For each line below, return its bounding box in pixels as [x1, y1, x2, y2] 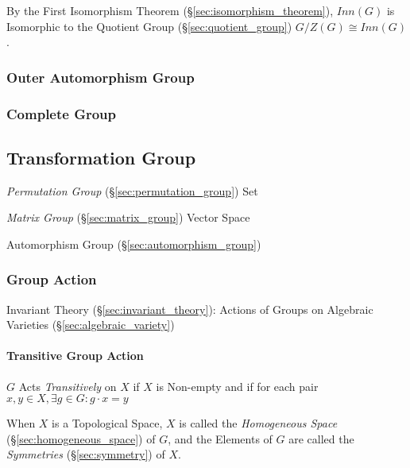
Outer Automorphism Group [6, 67, 195, 87]
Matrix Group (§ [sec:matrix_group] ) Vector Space [6, 209, 250, 226]
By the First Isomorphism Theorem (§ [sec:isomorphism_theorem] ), [6, 2, 334, 18]
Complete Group [6, 103, 117, 123]
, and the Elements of [168, 430, 273, 447]
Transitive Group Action [6, 347, 144, 364]
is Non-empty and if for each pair [156, 377, 319, 394]
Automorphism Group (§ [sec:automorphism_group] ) [6, 235, 261, 252]
